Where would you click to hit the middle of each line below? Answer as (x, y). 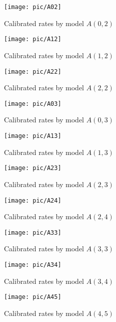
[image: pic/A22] (33, 71)
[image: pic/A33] (33, 232)
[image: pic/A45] (33, 297)
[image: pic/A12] (33, 39)
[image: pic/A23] (33, 168)
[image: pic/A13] (33, 136)
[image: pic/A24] (33, 200)
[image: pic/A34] (33, 265)
